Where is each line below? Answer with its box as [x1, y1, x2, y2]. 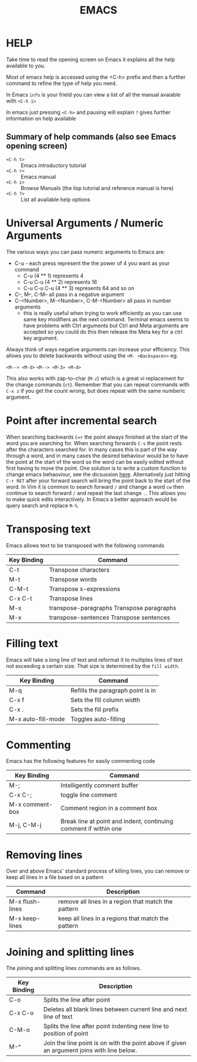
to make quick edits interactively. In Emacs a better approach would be [6, 496, 177, 503]
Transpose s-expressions [49, 585, 120, 593]
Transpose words [49, 575, 97, 583]
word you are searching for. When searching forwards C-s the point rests [6, 439, 182, 446]
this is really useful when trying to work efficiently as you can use [23, 309, 182, 317]
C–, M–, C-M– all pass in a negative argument [14, 291, 124, 298]
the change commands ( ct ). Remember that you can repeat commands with [6, 381, 189, 388]
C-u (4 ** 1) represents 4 [23, 272, 84, 279]
